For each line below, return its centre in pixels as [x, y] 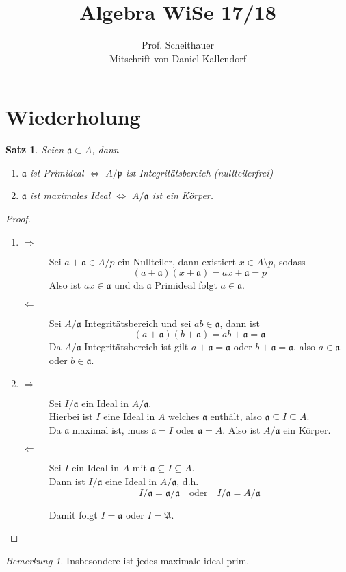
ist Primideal [57, 172]
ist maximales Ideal [70, 195]
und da [129, 285]
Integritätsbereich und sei [138, 323]
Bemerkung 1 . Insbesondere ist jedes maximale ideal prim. [128, 560]
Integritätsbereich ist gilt [136, 347]
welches [184, 416]
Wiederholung [73, 117]
